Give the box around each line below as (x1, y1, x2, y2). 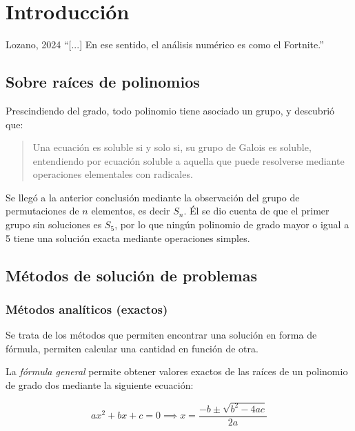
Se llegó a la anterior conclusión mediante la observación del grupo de (6, 190, 300, 204)
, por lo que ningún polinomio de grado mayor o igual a (114, 217, 349, 232)
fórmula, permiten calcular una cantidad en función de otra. (6, 341, 258, 355)
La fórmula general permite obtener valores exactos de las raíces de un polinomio (6, 364, 348, 379)
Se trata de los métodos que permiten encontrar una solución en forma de (6, 328, 317, 342)
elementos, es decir (91, 203, 170, 218)
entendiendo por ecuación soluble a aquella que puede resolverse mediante (32, 153, 345, 168)
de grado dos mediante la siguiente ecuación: (6, 378, 194, 392)
